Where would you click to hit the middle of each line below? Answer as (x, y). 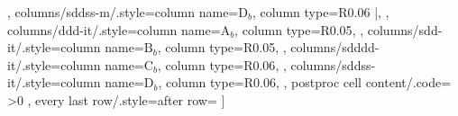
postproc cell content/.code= (371, 82)
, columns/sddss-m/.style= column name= (123, 12)
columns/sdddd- (335, 47)
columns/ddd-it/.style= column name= (114, 29)
